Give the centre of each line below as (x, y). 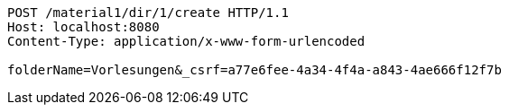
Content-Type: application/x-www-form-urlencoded (186, 41)
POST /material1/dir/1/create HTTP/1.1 (148, 13)
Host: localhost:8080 (83, 27)
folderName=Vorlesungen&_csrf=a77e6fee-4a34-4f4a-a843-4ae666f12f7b (255, 70)
